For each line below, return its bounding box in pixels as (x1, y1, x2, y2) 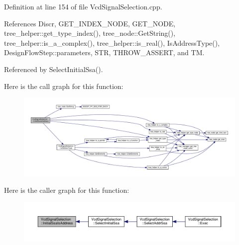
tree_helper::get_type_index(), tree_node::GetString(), (4, 28, 176, 38)
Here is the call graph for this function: (4, 81, 123, 91)
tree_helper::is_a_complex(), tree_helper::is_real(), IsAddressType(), (4, 37, 220, 48)
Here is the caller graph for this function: (4, 185, 129, 195)
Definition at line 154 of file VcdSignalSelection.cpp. (4, 1, 162, 11)
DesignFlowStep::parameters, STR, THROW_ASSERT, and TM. (4, 47, 205, 58)
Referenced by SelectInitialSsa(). (4, 64, 103, 74)
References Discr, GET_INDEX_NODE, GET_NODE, (4, 18, 176, 28)
